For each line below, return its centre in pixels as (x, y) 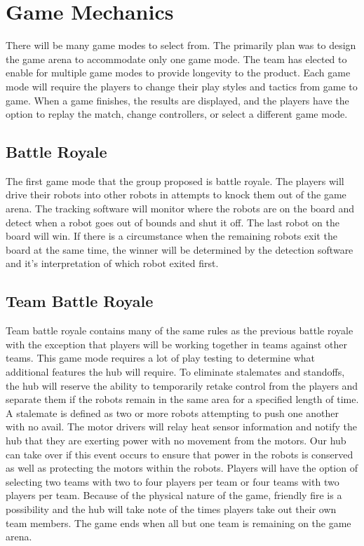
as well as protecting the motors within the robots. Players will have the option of (182, 468)
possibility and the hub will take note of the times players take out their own (171, 509)
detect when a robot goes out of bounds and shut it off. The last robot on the (173, 222)
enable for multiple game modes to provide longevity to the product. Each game (178, 73)
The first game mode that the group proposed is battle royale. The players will (175, 180)
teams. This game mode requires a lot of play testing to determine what (160, 358)
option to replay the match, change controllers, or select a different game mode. (177, 114)
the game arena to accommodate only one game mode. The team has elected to (176, 59)
